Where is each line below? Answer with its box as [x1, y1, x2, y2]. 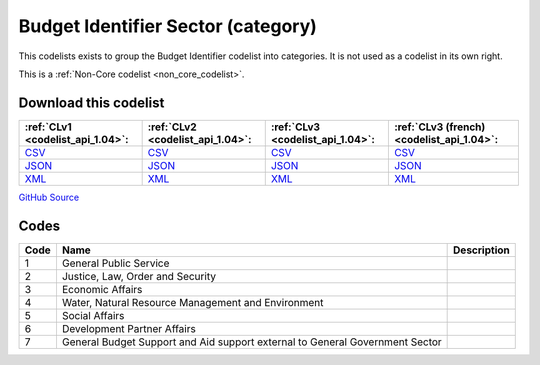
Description [453, 243, 510, 257]
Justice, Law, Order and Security [61, 269, 217, 283]
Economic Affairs [61, 282, 143, 296]
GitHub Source [18, 191, 80, 203]
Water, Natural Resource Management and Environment [61, 295, 324, 309]
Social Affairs [61, 308, 125, 322]
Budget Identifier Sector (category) [18, 15, 317, 37]
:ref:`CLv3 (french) [393, 120, 486, 134]
